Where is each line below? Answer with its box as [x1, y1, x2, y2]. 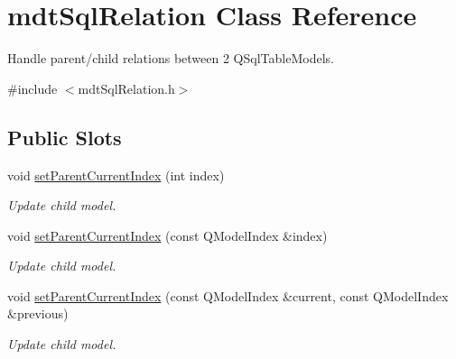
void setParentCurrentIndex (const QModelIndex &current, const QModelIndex [7, 286, 449, 305]
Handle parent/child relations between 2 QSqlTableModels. [7, 49, 334, 68]
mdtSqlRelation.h [78, 78, 175, 97]
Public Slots [7, 123, 122, 151]
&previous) [7, 304, 69, 323]
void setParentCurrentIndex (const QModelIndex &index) [7, 226, 328, 244]
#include [7, 78, 58, 97]
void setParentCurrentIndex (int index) [7, 165, 225, 184]
